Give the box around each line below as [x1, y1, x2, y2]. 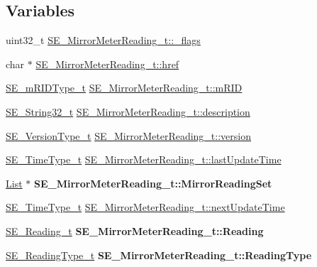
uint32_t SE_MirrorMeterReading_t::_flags [6, 33, 201, 48]
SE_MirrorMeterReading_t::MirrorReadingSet [33, 175, 272, 190]
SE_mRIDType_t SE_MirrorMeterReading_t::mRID [6, 80, 243, 95]
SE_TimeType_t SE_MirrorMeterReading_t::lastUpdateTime [6, 152, 282, 167]
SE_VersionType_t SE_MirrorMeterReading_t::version [6, 128, 251, 143]
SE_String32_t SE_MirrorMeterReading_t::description [6, 104, 250, 119]
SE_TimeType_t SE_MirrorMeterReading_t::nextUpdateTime [6, 200, 285, 214]
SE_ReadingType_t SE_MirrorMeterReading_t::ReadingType [6, 247, 312, 262]
